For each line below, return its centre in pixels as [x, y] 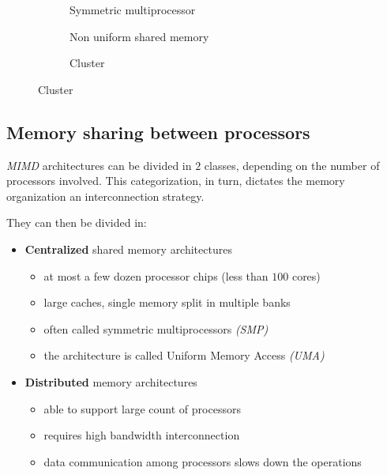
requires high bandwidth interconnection [142, 435]
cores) [306, 275]
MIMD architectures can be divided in [99, 165]
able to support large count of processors [142, 408]
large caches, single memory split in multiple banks [167, 302]
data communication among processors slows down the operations [203, 461]
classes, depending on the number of [292, 165]
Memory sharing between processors [158, 132]
